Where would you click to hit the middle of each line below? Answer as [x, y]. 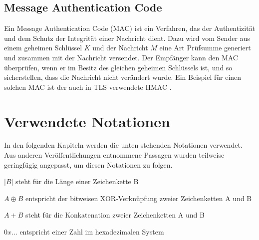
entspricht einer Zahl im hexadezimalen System [92, 232]
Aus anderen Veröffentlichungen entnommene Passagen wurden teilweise [114, 155]
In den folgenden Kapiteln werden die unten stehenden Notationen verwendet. [123, 145]
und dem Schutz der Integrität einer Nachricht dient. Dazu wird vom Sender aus [127, 38]
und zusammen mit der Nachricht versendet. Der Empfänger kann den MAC [121, 57]
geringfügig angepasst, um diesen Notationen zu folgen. [88, 164]
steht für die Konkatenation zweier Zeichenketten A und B [115, 215]
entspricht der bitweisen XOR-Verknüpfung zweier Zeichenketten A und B [138, 198]
